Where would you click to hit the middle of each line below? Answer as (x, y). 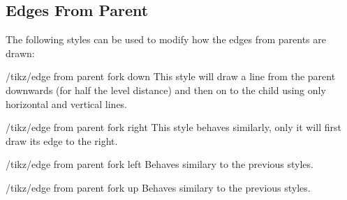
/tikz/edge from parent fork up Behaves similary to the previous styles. (158, 187)
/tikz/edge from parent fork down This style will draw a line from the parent (171, 76)
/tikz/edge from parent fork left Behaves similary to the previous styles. (160, 164)
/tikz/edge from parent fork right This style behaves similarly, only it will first (173, 127)
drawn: (20, 53)
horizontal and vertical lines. (67, 103)
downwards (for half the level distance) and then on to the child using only (166, 90)
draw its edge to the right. (62, 140)
